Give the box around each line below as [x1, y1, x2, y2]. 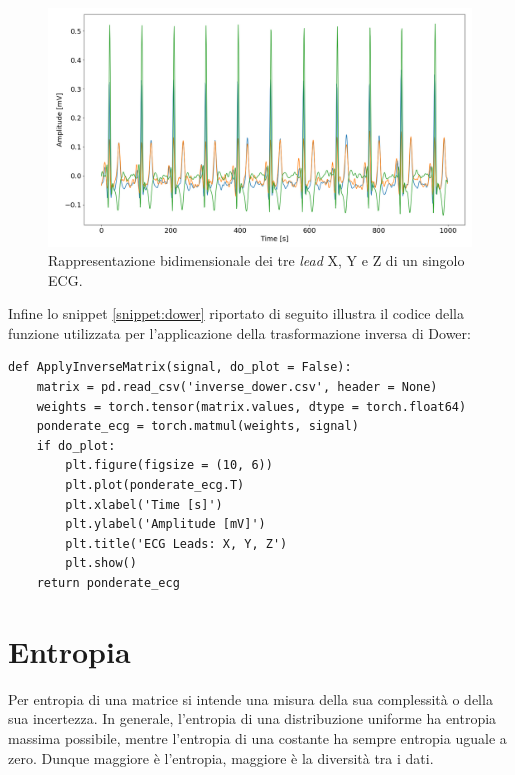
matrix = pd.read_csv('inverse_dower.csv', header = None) [36, 380, 438, 395]
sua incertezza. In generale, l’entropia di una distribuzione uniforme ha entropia [8, 708, 497, 729]
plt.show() [65, 556, 137, 571]
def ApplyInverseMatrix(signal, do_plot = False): [8, 360, 352, 375]
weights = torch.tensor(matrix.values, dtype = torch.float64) [36, 399, 467, 414]
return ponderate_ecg [36, 576, 180, 590]
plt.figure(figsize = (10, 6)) [65, 458, 273, 473]
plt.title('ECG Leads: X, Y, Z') [65, 536, 288, 551]
